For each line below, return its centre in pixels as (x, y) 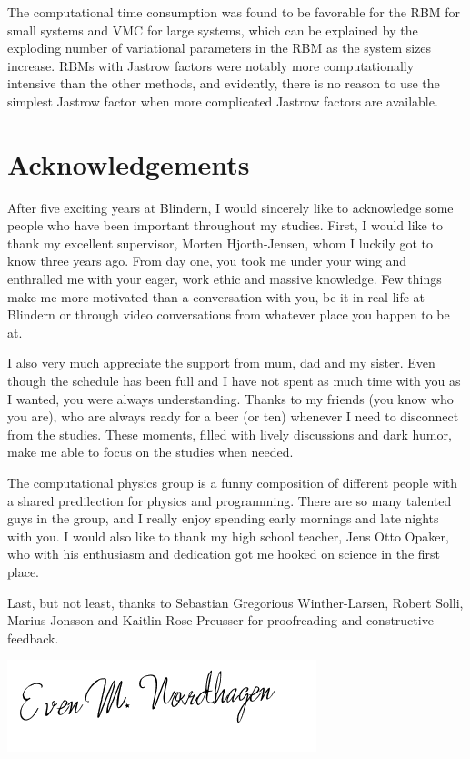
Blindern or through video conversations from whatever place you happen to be (229, 314)
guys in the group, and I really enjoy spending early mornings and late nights (223, 518)
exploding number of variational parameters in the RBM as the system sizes (220, 48)
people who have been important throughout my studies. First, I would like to (225, 225)
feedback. (33, 638)
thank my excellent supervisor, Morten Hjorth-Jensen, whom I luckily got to (220, 243)
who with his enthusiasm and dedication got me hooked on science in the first (224, 554)
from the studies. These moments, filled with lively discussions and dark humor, (230, 434)
